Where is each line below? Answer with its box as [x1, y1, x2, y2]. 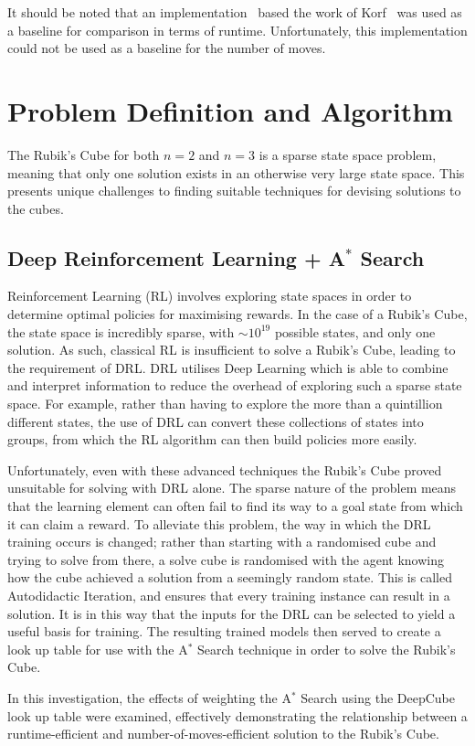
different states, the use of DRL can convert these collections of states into [7, 411, 424, 431]
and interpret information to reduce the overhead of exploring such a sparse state [7, 376, 462, 395]
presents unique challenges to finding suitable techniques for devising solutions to [7, 181, 461, 200]
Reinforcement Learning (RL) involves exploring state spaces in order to [7, 286, 412, 305]
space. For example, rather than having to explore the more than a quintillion [7, 394, 443, 413]
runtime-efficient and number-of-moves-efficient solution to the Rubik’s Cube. [7, 724, 439, 743]
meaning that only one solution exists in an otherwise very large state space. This [7, 163, 465, 182]
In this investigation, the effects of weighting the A [7, 687, 291, 707]
